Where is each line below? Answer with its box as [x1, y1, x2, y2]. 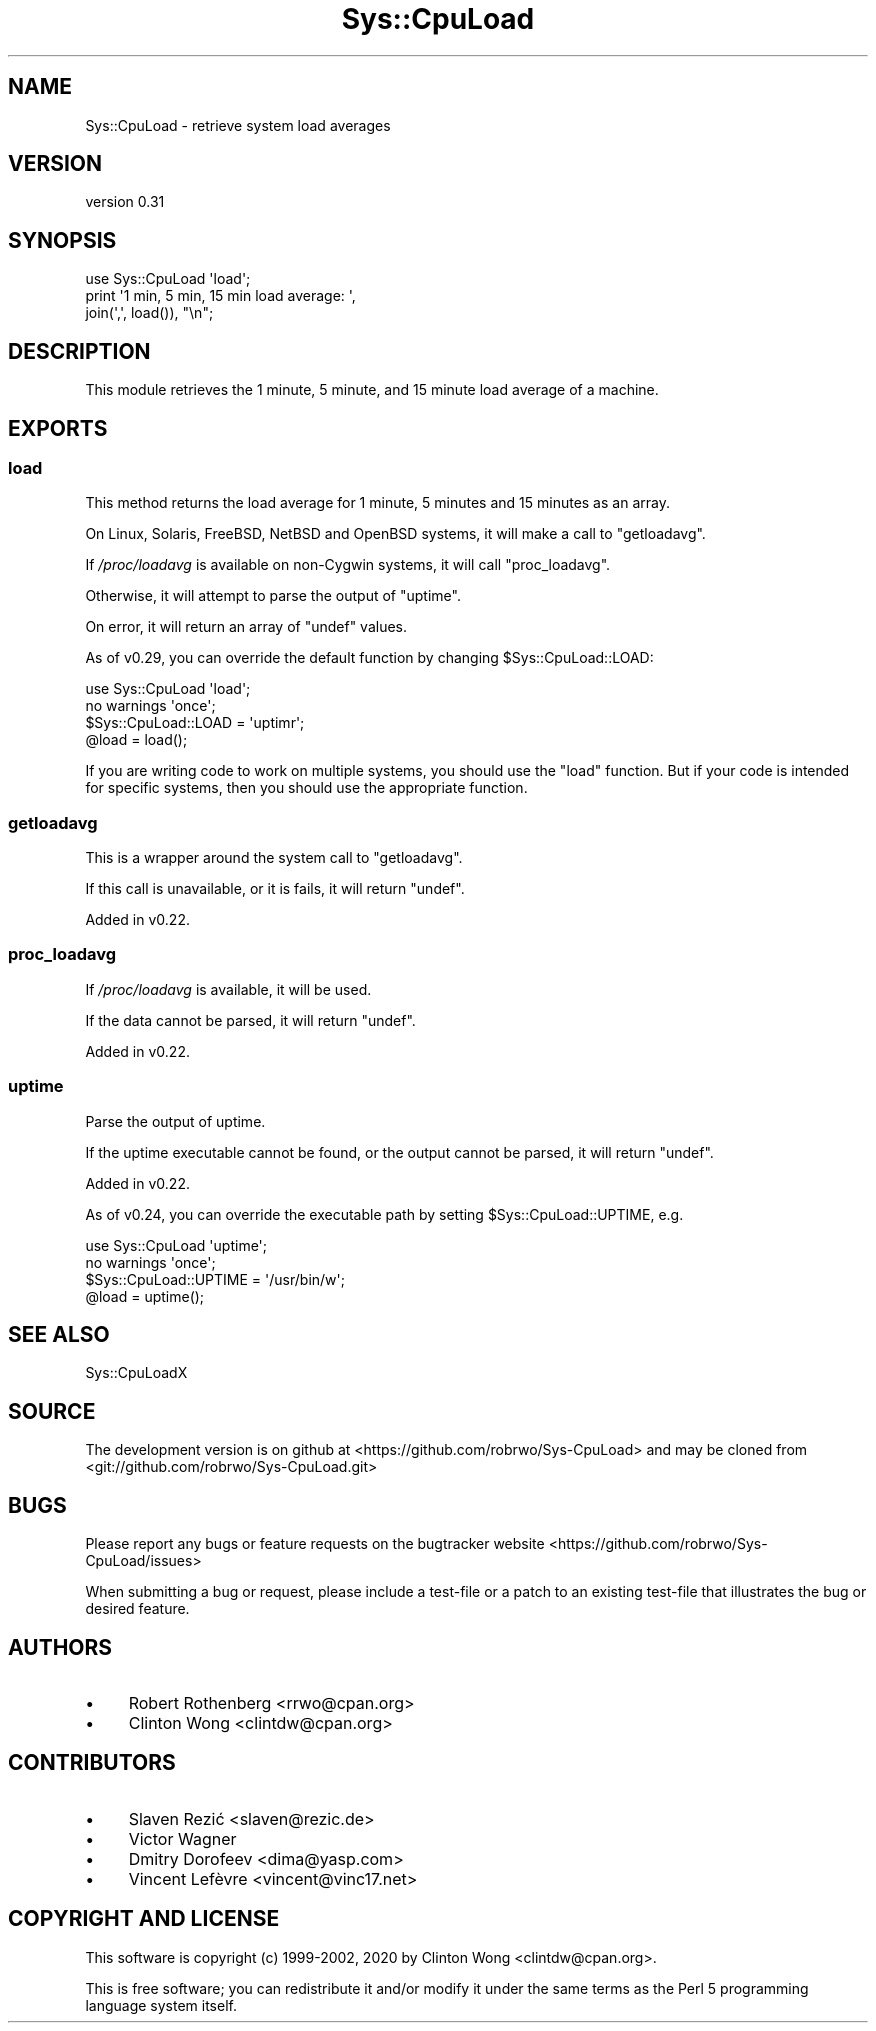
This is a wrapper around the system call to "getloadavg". [85, 849, 463, 867]
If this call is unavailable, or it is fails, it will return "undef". [85, 880, 465, 898]
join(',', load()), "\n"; [85, 304, 214, 322]
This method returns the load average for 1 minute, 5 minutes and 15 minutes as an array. [85, 494, 670, 512]
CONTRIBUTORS [8, 1750, 176, 1776]
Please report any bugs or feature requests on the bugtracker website [85, 1535, 545, 1553]
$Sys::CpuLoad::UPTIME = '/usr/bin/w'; [85, 1270, 345, 1288]
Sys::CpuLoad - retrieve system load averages [85, 116, 391, 134]
